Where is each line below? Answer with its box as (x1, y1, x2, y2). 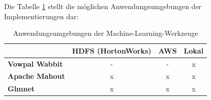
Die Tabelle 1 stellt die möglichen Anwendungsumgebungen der (4, 1, 202, 11)
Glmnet (8, 83, 35, 94)
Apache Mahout (8, 71, 65, 81)
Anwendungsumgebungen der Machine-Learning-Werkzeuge (13, 28, 198, 38)
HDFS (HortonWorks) (72, 45, 152, 56)
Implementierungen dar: (4, 11, 79, 21)
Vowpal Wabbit (8, 58, 63, 69)
